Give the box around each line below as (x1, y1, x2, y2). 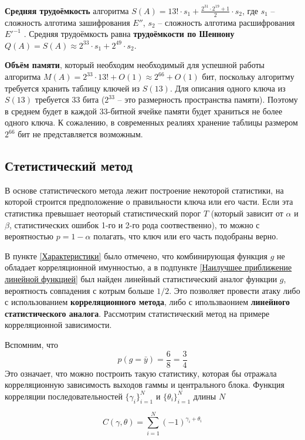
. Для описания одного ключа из (170, 82, 286, 94)
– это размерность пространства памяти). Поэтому (117, 93, 298, 106)
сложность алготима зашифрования (5, 16, 130, 28)
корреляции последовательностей (5, 390, 123, 402)
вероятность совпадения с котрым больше (5, 284, 154, 296)
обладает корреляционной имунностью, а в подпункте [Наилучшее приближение (5, 261, 292, 273)
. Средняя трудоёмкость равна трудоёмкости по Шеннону (23, 28, 235, 40)
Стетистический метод (5, 157, 133, 175)
